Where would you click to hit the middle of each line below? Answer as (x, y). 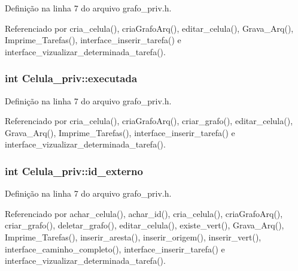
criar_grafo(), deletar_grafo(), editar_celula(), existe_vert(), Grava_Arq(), (145, 225)
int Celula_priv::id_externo (74, 171)
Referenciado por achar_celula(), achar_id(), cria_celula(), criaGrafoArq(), (144, 213)
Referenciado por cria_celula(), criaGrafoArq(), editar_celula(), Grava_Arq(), (149, 28)
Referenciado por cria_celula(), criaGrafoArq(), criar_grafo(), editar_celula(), (149, 121)
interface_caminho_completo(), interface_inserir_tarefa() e (115, 249)
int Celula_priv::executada (71, 78)
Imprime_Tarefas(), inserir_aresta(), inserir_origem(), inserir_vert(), (133, 237)
